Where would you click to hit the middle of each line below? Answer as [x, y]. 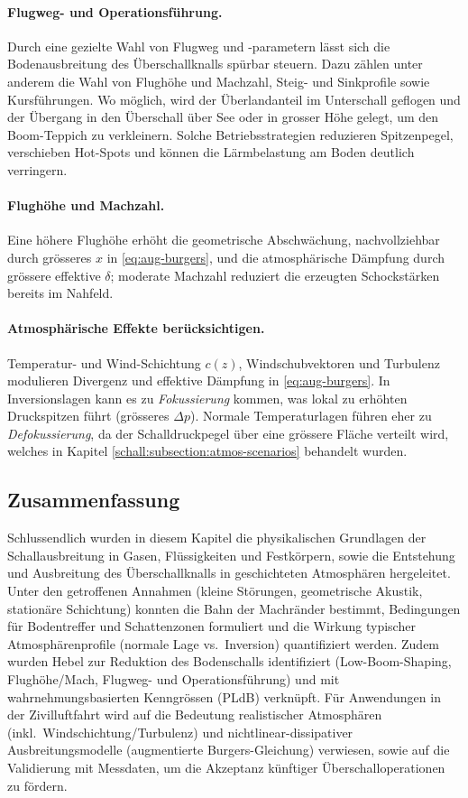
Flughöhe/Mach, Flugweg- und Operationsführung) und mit [174, 679]
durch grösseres [50, 257]
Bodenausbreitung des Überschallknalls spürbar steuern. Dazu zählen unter [215, 64]
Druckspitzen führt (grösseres [88, 416]
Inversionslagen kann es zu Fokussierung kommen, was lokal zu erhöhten [207, 398]
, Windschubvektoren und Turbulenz [339, 362]
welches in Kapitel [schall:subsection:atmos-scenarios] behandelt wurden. [207, 451]
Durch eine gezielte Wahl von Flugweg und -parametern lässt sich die [199, 46]
